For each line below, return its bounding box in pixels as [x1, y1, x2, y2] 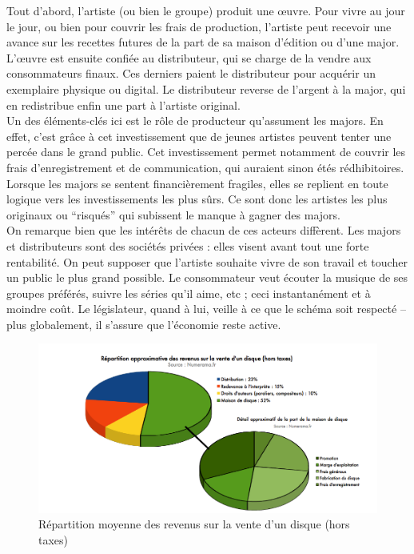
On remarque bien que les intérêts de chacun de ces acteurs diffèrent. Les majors [6, 222, 401, 239]
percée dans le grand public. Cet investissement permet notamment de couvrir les [6, 143, 406, 160]
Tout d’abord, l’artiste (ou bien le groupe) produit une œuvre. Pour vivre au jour [6, 2, 405, 18]
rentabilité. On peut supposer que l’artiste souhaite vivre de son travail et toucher [6, 253, 408, 270]
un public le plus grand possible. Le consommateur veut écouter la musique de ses [6, 269, 408, 286]
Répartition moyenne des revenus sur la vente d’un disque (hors [38, 516, 350, 532]
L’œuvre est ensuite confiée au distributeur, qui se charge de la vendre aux [6, 49, 372, 66]
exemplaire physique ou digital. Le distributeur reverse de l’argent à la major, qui [6, 80, 406, 97]
